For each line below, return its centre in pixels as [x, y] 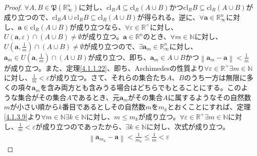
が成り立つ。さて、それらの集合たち [108, 78]
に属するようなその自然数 [210, 97]
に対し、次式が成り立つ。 [188, 126]
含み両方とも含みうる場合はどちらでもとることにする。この [144, 87]
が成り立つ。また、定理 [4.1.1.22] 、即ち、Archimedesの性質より [104, 68]
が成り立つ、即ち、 [119, 57]
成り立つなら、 [101, 26]
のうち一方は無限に [215, 78]
